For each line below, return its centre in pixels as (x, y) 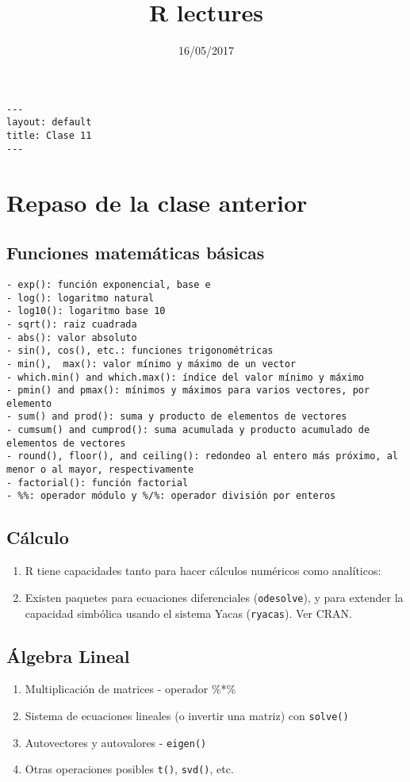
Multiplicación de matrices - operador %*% (130, 689)
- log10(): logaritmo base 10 (86, 311)
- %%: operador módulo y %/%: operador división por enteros (171, 496)
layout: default (49, 123)
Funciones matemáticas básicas (136, 253)
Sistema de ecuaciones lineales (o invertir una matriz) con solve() (187, 715)
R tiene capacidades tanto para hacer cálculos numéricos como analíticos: (203, 571)
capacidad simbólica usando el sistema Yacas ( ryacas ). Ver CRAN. (189, 613)
